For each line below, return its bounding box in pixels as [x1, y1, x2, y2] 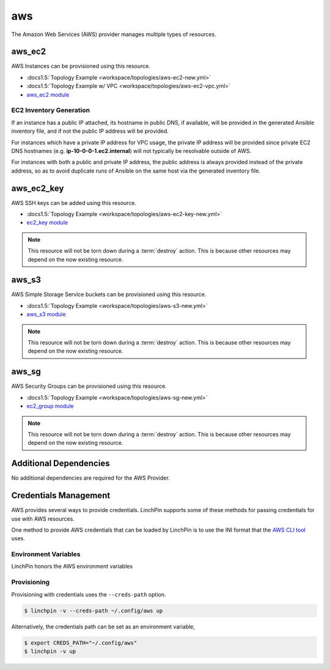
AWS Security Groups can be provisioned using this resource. [11, 382, 167, 390]
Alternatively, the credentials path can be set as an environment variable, [11, 623, 196, 630]
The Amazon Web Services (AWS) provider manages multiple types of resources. [11, 31, 216, 38]
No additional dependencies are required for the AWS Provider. [11, 474, 170, 482]
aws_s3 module [26, 311, 67, 318]
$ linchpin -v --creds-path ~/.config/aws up [24, 607, 163, 614]
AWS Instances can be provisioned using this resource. [11, 62, 151, 70]
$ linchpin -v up [24, 647, 76, 655]
